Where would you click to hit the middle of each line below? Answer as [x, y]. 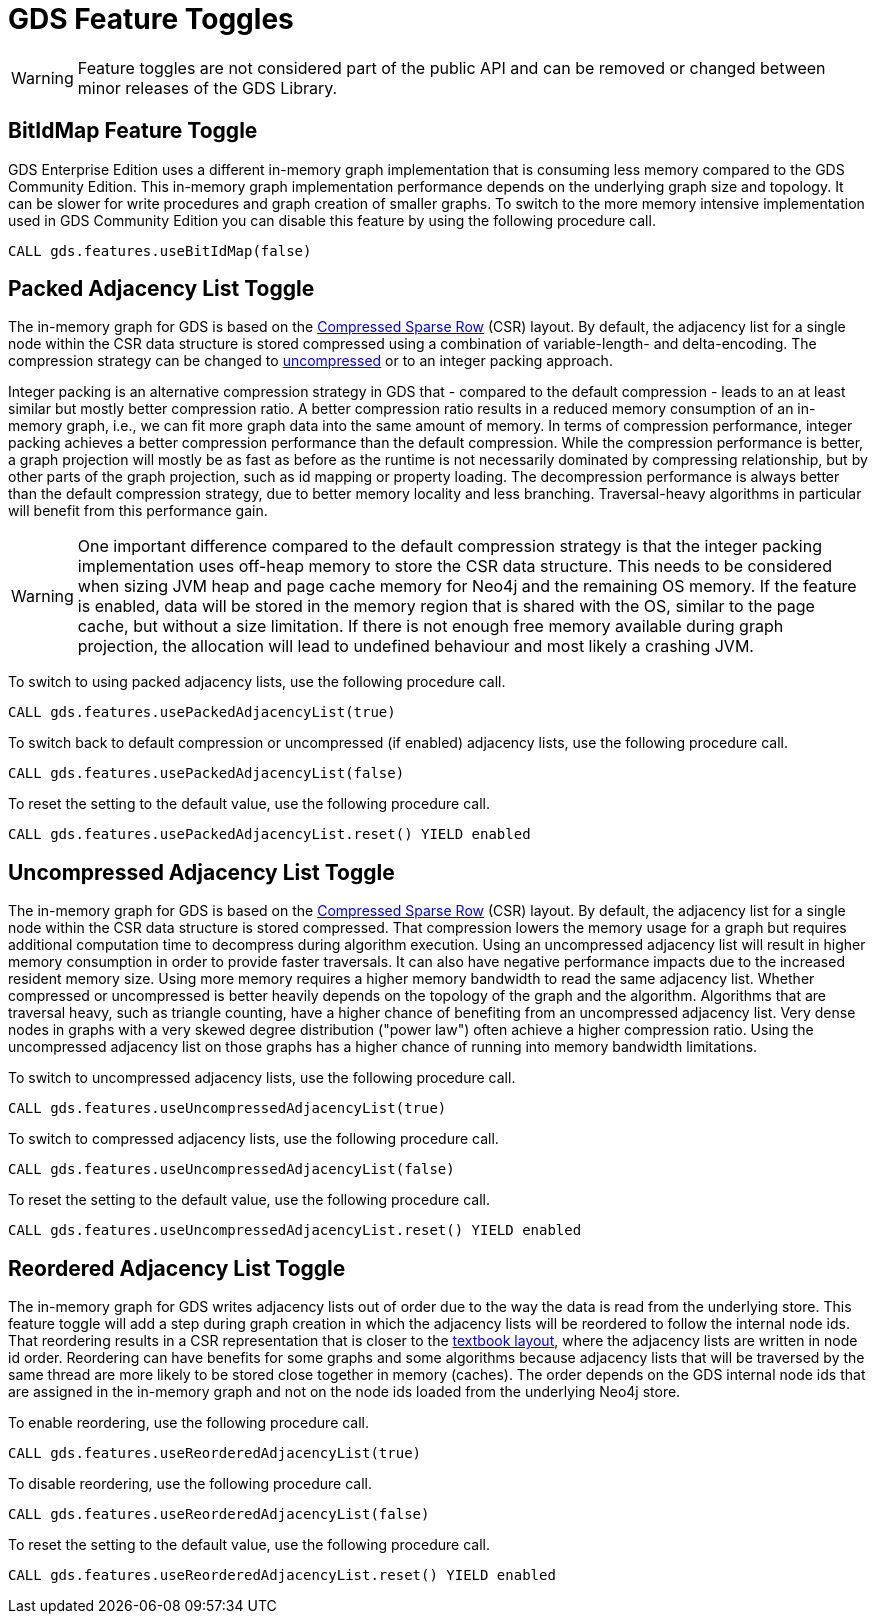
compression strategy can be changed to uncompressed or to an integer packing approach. [310, 361]
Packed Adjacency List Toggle [161, 289]
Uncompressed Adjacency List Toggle [201, 872]
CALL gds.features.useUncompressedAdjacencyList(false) [231, 1169]
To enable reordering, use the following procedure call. [189, 1423]
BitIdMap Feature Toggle [133, 131]
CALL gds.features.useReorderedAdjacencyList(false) [219, 1514]
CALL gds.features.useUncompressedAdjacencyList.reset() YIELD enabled [295, 1230]
